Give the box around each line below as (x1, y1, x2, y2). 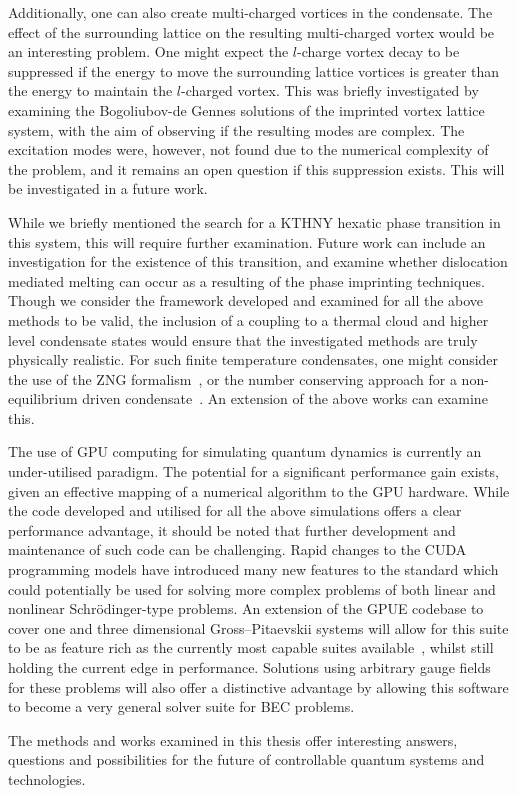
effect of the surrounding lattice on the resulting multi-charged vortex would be (8, 21, 495, 42)
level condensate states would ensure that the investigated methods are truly (8, 329, 478, 350)
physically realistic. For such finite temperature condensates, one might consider (8, 349, 499, 370)
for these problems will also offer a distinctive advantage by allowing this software (8, 676, 509, 697)
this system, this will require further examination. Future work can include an (8, 231, 486, 252)
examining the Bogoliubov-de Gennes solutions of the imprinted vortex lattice (8, 99, 485, 120)
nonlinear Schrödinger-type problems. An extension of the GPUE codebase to (8, 598, 484, 619)
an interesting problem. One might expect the (8, 41, 289, 62)
